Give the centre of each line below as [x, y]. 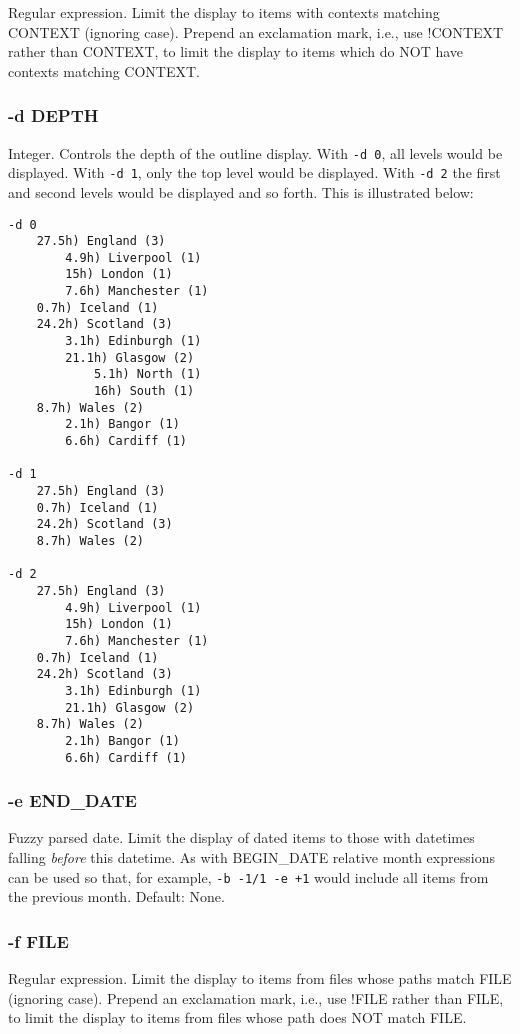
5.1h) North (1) [147, 374]
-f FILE [38, 940]
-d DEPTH [53, 115]
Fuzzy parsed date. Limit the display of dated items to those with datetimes [241, 837]
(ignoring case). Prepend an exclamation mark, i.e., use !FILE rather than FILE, [256, 997]
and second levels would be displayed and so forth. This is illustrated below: [241, 191]
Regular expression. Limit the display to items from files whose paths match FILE [260, 978]
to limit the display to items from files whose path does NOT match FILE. [237, 1017]
